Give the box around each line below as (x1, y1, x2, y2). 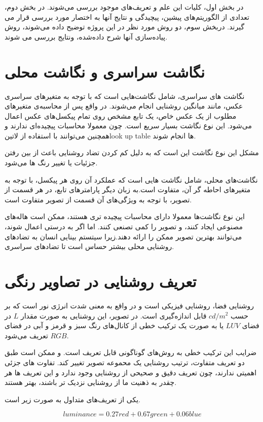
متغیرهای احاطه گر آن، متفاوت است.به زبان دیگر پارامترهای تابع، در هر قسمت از (5, 184, 251, 195)
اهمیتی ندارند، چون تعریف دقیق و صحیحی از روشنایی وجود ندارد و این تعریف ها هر (5, 367, 257, 377)
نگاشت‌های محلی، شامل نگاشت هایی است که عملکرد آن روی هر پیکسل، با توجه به (5, 174, 258, 185)
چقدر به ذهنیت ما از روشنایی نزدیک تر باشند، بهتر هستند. (5, 377, 177, 388)
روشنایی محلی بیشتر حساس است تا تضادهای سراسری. (5, 241, 174, 252)
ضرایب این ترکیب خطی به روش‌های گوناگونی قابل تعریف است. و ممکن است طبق (5, 347, 257, 358)
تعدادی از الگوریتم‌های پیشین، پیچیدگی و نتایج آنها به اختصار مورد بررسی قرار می (5, 11, 250, 22)
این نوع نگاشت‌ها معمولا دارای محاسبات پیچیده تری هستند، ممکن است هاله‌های (5, 211, 245, 222)
